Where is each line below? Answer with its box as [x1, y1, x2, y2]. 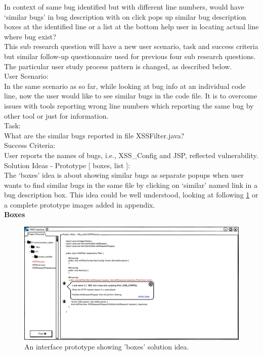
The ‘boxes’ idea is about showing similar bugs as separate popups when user [4, 170, 244, 180]
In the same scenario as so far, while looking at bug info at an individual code [4, 80, 246, 91]
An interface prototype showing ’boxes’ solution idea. [24, 341, 189, 352]
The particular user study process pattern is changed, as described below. [4, 61, 232, 71]
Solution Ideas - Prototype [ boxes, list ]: [4, 160, 130, 170]
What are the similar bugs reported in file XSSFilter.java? [4, 130, 185, 140]
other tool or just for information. [4, 110, 109, 121]
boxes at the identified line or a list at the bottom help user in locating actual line [4, 21, 259, 32]
